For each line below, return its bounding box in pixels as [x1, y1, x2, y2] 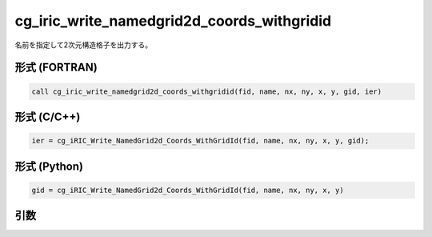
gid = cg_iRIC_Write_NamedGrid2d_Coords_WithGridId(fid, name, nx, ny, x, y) [31, 185, 344, 195]
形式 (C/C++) [14, 110, 81, 123]
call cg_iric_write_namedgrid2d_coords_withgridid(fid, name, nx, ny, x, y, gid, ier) [31, 86, 382, 96]
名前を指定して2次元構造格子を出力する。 [14, 40, 153, 50]
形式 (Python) [14, 159, 84, 173]
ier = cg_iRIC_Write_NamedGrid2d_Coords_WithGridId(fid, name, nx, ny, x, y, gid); [31, 136, 370, 146]
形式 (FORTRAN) [14, 61, 98, 74]
